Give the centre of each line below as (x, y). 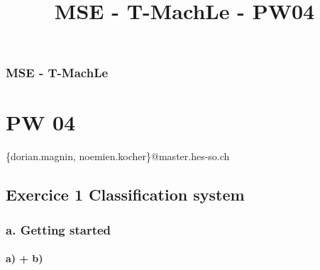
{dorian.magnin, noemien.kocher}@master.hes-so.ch (118, 156)
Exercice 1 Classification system (125, 195)
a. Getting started (59, 229)
